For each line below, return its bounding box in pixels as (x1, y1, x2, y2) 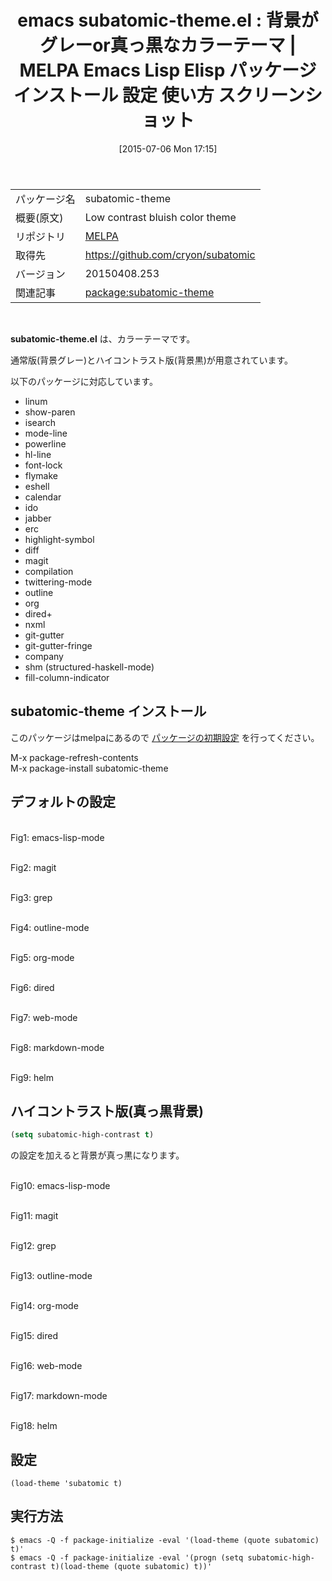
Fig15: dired (10, 1330, 58, 1342)
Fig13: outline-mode (10, 1270, 93, 1282)
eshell (24, 480, 50, 492)
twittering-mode (24, 576, 93, 588)
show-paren (24, 406, 76, 418)
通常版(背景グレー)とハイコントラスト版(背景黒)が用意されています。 (10, 354, 294, 366)
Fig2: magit (10, 861, 57, 873)
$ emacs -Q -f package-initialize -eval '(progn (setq (10, 1552, 244, 1563)
